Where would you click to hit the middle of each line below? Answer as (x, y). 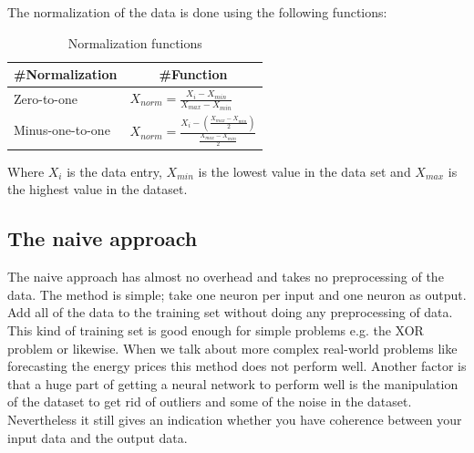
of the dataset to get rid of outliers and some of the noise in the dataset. (210, 402)
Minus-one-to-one (62, 130)
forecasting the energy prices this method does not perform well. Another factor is (237, 366)
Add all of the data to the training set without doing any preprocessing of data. (230, 312)
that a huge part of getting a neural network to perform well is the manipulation (233, 383)
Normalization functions (135, 42)
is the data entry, (114, 171)
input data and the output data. (98, 437)
